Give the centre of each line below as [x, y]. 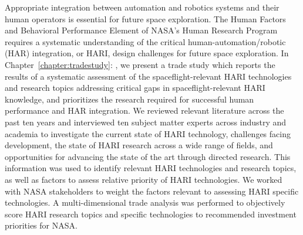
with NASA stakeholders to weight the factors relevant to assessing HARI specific [152, 191]
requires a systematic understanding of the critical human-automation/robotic [145, 41]
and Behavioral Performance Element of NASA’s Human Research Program [141, 30]
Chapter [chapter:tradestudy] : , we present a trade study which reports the [140, 64]
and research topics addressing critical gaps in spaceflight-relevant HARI [135, 88]
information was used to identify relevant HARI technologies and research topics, [151, 168]
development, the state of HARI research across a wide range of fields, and [139, 145]
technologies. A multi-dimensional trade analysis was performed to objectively [145, 202]
